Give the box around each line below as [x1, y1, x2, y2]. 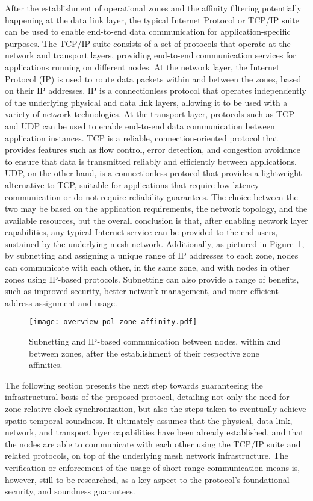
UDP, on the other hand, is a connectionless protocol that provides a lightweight [5, 167, 302, 179]
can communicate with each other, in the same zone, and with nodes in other [5, 261, 290, 274]
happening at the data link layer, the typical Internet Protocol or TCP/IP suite [5, 13, 299, 26]
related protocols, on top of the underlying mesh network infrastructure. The [5, 449, 288, 462]
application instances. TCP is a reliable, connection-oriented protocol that [5, 131, 279, 144]
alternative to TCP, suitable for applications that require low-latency [5, 178, 259, 191]
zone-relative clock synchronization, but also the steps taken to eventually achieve [5, 402, 306, 415]
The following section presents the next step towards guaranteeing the [5, 378, 263, 391]
